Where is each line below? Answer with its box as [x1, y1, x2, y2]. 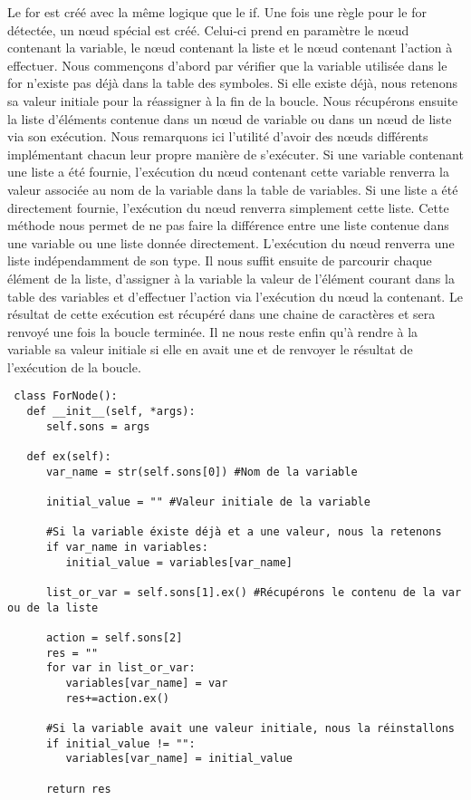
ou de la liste [7, 601, 99, 614]
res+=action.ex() [65, 691, 169, 705]
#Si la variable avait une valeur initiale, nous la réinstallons [45, 721, 455, 735]
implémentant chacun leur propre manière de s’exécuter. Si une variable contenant [7, 144, 464, 163]
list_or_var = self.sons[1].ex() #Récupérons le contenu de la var [45, 586, 462, 599]
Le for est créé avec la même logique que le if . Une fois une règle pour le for [7, 3, 427, 21]
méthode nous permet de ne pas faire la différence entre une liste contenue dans [7, 216, 449, 235]
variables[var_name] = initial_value [65, 752, 293, 766]
